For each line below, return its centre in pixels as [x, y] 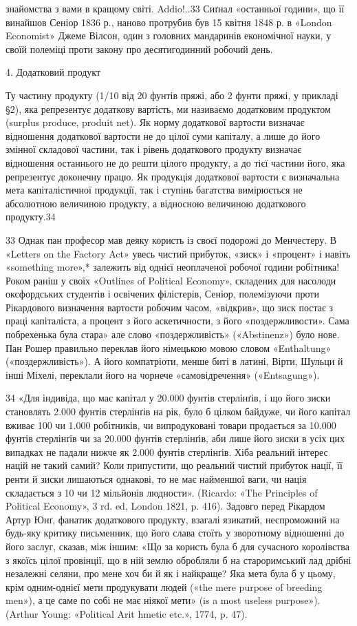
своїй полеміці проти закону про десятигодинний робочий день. [139, 49]
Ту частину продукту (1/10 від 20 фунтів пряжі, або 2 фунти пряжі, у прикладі [172, 95]
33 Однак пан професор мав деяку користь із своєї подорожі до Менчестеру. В [171, 239]
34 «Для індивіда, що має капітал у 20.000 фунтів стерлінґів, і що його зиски [168, 398]
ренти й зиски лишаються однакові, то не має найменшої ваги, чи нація [156, 479]
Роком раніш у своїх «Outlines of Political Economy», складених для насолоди [171, 280]
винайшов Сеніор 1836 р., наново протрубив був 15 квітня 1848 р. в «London [169, 22]
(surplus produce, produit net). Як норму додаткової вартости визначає [155, 122]
